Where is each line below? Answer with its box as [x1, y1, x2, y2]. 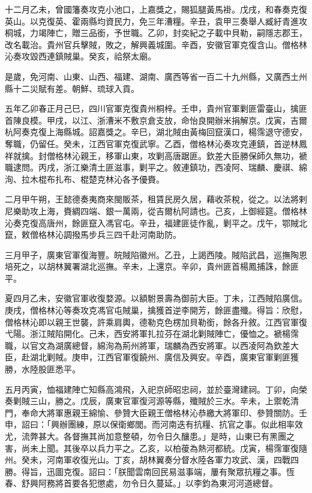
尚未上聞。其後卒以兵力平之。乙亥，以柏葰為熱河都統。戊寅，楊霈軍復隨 [21, 441, 307, 454]
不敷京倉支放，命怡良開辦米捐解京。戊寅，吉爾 [122, 113, 307, 126]
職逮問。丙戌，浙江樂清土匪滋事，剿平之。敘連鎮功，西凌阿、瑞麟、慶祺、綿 [5, 161, 307, 174]
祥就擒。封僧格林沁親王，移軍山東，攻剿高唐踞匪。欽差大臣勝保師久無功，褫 [5, 149, 307, 162]
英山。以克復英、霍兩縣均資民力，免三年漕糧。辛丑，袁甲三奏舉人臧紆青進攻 [5, 14, 307, 27]
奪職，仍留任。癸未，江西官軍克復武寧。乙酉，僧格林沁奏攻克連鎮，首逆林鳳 [5, 137, 307, 150]
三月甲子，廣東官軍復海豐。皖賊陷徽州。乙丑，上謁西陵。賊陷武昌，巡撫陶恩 [5, 248, 307, 261]
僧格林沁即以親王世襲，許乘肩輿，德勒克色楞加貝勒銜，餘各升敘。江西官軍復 [5, 315, 307, 328]
